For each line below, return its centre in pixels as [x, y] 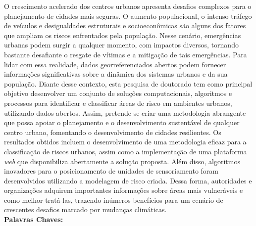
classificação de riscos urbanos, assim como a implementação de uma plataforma [126, 151]
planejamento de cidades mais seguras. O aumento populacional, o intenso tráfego [128, 16]
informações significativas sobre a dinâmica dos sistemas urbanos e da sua [116, 74]
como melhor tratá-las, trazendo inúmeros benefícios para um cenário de [114, 200]
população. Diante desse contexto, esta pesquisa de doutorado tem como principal [128, 83]
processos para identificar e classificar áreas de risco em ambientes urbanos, [118, 103]
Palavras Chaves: [34, 219]
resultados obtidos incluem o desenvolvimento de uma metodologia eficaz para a [125, 142]
